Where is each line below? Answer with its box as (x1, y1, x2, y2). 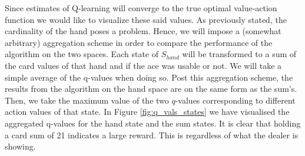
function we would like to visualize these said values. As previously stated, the (5, 13, 287, 25)
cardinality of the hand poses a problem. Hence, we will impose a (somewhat (5, 25, 281, 37)
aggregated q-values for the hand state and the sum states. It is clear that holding (5, 117, 301, 129)
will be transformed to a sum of (182, 48, 297, 60)
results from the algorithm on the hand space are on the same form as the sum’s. (5, 82, 297, 95)
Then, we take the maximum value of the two (5, 94, 169, 106)
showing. (5, 140, 36, 152)
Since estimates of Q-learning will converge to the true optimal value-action (5, 2, 277, 14)
